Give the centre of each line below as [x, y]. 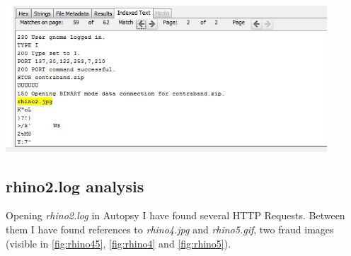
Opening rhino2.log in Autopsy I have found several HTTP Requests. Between [175, 215]
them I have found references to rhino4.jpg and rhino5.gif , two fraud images [170, 229]
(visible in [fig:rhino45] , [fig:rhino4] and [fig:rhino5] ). [119, 243]
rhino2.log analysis [75, 186]
